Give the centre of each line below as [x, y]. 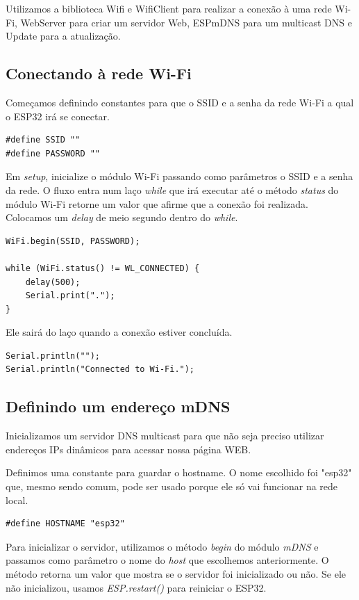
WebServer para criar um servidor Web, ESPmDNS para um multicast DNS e [186, 22]
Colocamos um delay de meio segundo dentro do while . [122, 217]
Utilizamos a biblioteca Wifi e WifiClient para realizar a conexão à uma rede [169, 8]
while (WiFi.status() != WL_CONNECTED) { [103, 268]
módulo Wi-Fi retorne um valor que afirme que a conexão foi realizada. [157, 203]
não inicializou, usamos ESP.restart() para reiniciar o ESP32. [136, 587]
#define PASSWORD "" [53, 153]
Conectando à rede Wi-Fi [99, 73]
